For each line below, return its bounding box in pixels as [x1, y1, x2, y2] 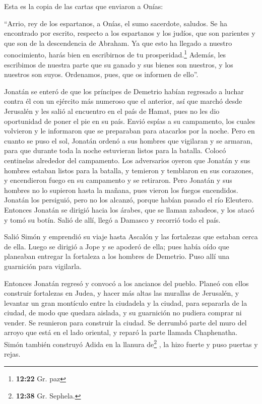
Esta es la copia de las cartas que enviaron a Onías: [4, 1, 163, 11]
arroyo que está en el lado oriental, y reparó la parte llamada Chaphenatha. [4, 327, 238, 338]
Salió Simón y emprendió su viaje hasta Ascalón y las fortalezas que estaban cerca [4, 231, 258, 242]
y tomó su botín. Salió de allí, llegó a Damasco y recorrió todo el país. [4, 214, 221, 225]
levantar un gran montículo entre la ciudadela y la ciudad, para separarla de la [4, 297, 247, 308]
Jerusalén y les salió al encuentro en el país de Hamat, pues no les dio [4, 106, 220, 116]
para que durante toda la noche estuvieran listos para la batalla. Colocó [4, 145, 226, 156]
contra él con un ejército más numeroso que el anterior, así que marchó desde [4, 96, 242, 106]
